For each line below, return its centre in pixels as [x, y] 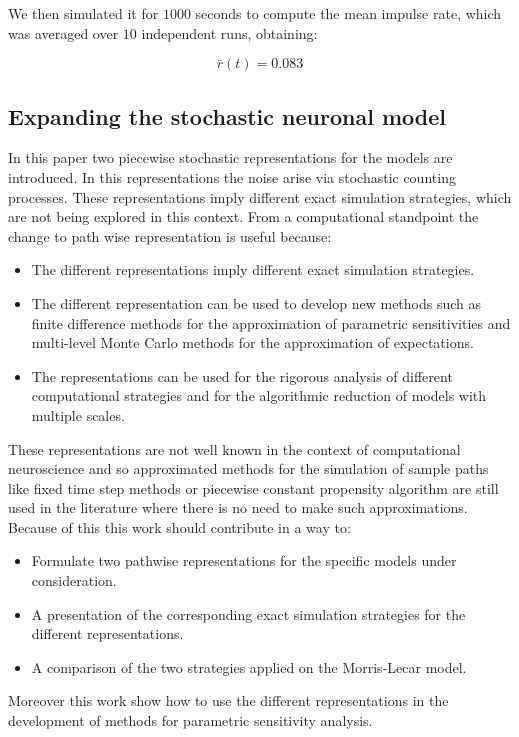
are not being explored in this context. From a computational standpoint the [243, 216]
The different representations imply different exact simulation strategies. [253, 269]
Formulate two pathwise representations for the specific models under [244, 560]
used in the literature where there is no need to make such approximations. [238, 507]
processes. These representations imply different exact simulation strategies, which [260, 196]
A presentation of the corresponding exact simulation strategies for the [248, 613]
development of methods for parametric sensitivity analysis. [190, 720]
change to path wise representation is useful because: [170, 235]
